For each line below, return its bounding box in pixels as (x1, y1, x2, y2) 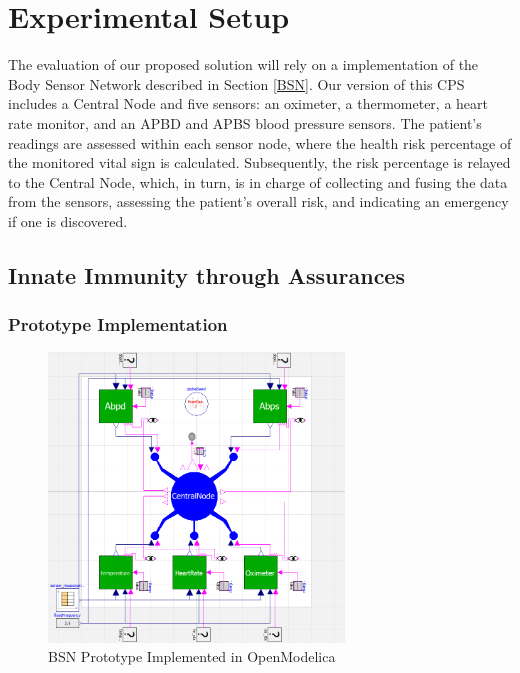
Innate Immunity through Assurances (8, 259, 405, 290)
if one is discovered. (8, 210, 128, 231)
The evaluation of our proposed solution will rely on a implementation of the (8, 54, 479, 75)
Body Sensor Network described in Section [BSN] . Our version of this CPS (8, 73, 465, 94)
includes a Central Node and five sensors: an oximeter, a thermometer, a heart (8, 93, 489, 114)
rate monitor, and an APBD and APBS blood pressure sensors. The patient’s (8, 112, 482, 133)
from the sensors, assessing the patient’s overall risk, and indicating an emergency (8, 191, 509, 212)
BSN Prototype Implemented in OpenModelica (48, 646, 336, 667)
